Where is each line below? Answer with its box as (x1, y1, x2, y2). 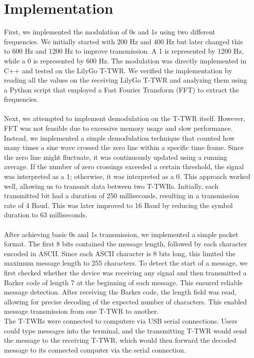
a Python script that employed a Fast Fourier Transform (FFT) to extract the (4, 84, 239, 94)
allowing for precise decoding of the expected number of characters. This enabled (4, 296, 247, 306)
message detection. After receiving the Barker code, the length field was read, (4, 287, 237, 297)
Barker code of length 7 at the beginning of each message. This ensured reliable (4, 277, 243, 287)
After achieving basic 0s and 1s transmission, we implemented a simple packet (4, 229, 238, 239)
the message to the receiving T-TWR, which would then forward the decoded (4, 335, 236, 345)
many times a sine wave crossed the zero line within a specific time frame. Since (4, 142, 244, 152)
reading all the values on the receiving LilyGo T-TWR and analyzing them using (4, 75, 247, 85)
